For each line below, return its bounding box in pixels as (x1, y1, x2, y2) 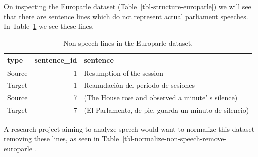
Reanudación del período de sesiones (84, 80, 195, 90)
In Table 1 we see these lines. (4, 21, 94, 31)
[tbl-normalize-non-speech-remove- (122, 133, 227, 144)
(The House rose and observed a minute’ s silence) (84, 92, 238, 102)
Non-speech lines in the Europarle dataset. (63, 37, 193, 48)
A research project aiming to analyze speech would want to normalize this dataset (4, 123, 255, 134)
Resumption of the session (84, 68, 163, 78)
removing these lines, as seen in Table (4, 133, 119, 144)
